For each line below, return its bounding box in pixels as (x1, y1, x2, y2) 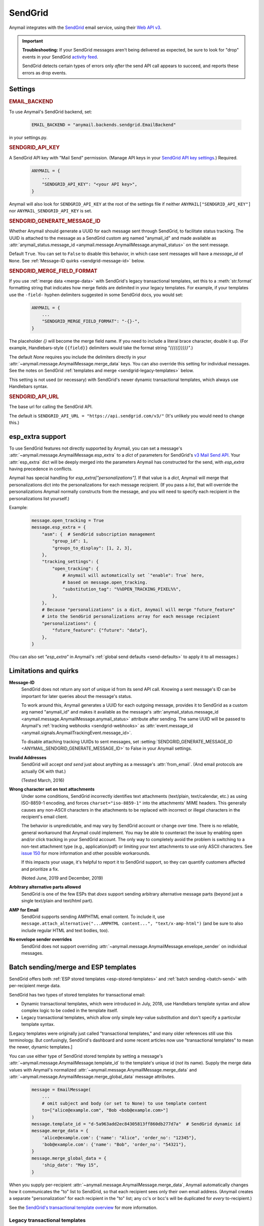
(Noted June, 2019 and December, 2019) (21, 875, 103, 881)
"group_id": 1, (52, 538, 89, 544)
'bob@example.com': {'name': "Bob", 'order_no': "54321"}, (42, 1142, 187, 1148)
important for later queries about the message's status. (21, 693, 132, 699)
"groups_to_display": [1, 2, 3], (52, 545, 132, 551)
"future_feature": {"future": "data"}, (52, 628, 148, 633)
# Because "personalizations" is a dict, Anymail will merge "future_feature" (42, 607, 236, 613)
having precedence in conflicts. (9, 466, 73, 472)
